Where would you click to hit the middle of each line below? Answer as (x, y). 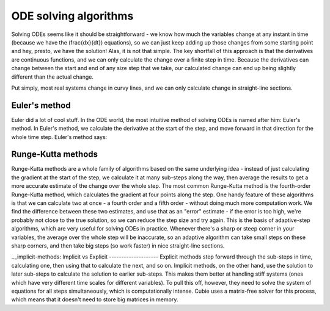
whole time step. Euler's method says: (59, 137)
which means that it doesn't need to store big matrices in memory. (95, 299)
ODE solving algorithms (72, 16)
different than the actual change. (53, 77)
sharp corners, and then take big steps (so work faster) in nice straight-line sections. (118, 246)
